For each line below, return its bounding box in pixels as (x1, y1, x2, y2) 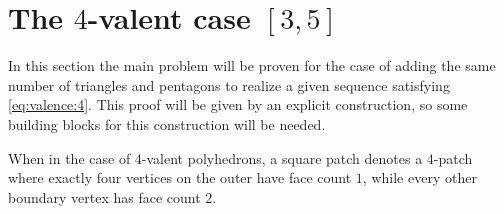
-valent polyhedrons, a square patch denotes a (141, 147, 423, 168)
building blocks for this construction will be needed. (8, 113, 326, 134)
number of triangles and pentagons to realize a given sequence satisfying (8, 74, 450, 95)
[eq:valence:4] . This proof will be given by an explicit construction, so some (8, 94, 468, 115)
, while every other (362, 167, 477, 188)
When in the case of (8, 147, 131, 168)
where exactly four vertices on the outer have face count (8, 167, 352, 188)
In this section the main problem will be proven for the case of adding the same (8, 55, 496, 76)
